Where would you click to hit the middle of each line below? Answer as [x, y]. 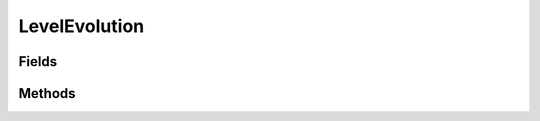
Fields [38, 61]
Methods [47, 93]
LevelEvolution [81, 26]
